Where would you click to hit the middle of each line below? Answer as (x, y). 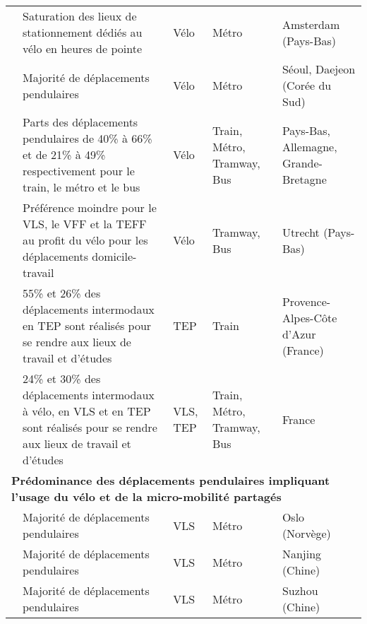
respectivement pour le (79, 171)
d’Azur (299, 334)
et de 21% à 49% (64, 154)
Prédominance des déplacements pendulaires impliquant (171, 480)
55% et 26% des (62, 293)
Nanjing (302, 554)
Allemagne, (309, 146)
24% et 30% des (62, 378)
